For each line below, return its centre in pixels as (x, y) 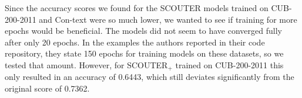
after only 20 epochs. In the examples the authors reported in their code (135, 42)
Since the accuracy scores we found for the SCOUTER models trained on (137, 8)
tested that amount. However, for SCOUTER (86, 64)
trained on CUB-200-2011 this (229, 64)
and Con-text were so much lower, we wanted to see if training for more (168, 19)
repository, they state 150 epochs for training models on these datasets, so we (144, 53)
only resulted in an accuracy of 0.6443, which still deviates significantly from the (150, 77)
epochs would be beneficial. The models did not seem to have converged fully (143, 31)
